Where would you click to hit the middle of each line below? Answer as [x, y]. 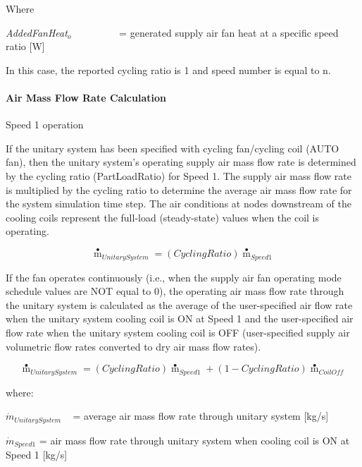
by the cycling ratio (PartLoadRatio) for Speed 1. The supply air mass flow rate [179, 175]
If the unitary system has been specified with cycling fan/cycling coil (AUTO [173, 148]
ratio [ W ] [25, 46]
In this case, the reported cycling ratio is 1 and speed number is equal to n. [168, 69]
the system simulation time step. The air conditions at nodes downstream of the [179, 204]
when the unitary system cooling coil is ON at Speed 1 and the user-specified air [180, 319]
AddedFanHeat [37, 32]
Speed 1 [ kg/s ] [37, 455]
